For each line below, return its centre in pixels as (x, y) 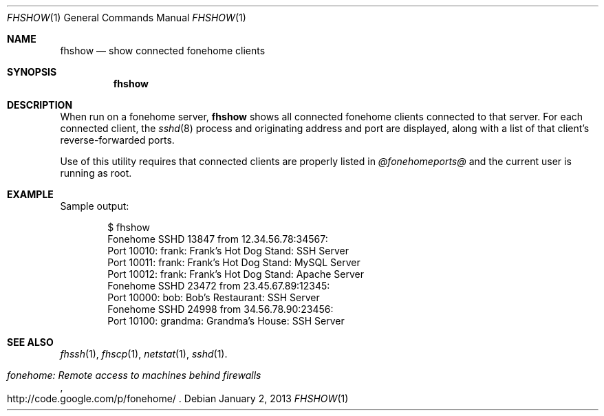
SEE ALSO (30, 342)
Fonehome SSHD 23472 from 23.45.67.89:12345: (219, 286)
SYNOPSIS (32, 72)
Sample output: (95, 206)
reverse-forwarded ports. (117, 140)
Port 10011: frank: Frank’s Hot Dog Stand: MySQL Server (234, 262)
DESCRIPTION (40, 105)
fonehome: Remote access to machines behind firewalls (134, 375)
